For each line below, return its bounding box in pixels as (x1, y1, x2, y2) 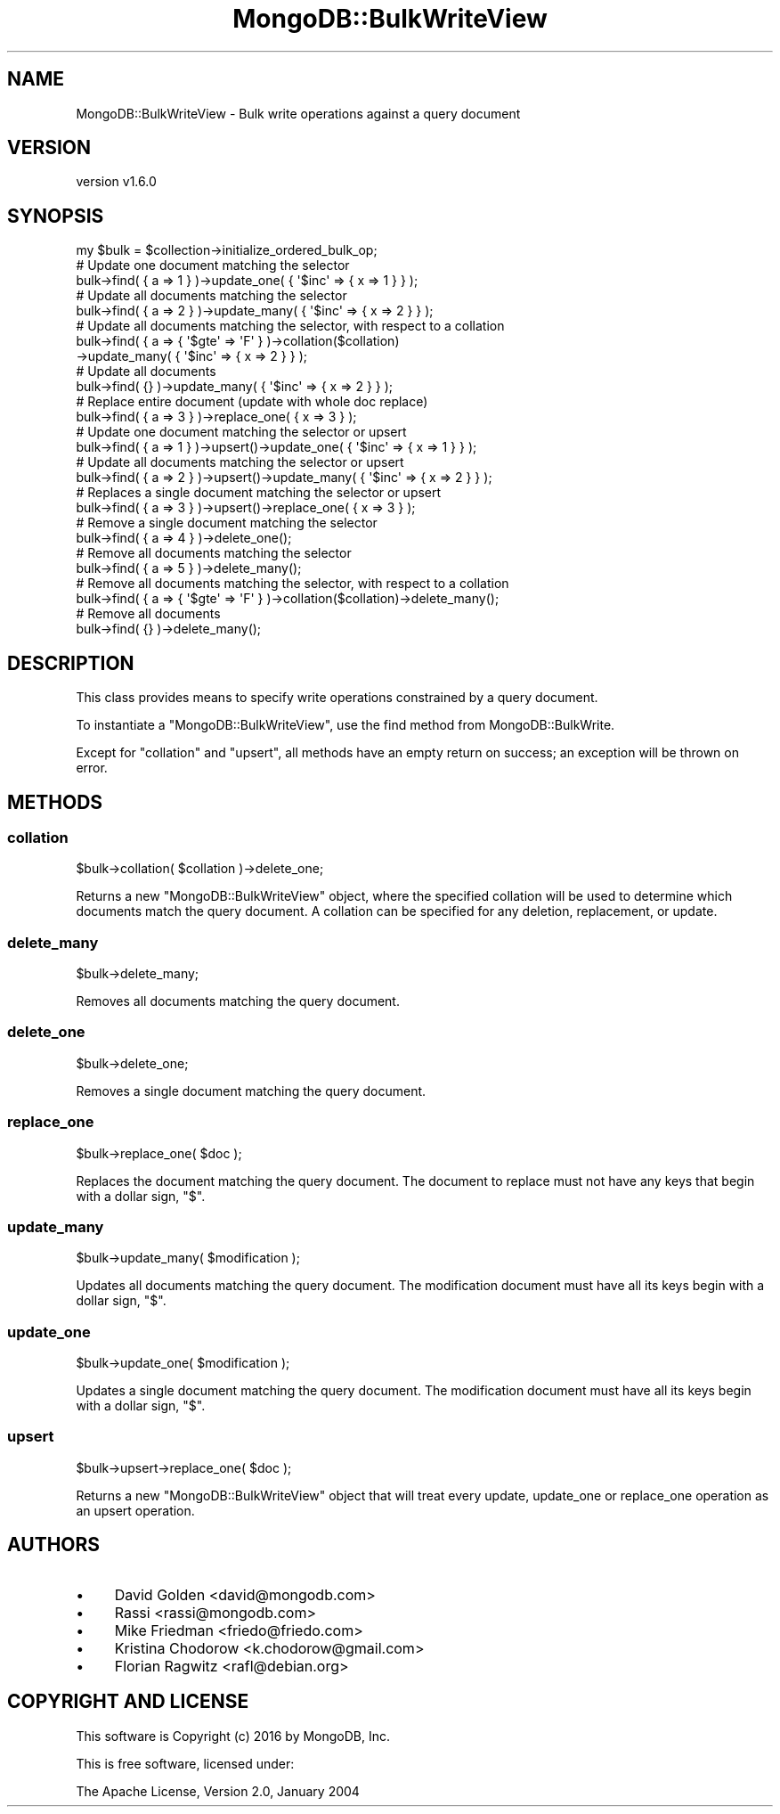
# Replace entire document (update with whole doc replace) (76, 394, 428, 410)
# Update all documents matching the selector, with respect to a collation (76, 318, 505, 334)
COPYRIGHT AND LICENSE (7, 1690, 249, 1713)
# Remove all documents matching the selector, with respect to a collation (76, 576, 509, 592)
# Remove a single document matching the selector (76, 515, 378, 531)
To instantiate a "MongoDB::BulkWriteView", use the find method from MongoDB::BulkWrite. (76, 717, 615, 733)
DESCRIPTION (7, 651, 134, 674)
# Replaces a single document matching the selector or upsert (76, 485, 442, 501)
